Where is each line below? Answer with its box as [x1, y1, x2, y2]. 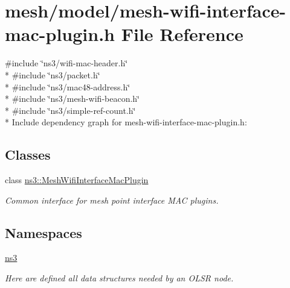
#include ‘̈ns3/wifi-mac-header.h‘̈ [5, 57, 128, 69]
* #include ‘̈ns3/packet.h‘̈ [5, 68, 100, 81]
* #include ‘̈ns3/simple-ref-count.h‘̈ [5, 104, 136, 116]
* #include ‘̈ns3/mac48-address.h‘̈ [5, 80, 130, 93]
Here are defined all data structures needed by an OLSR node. [5, 272, 234, 284]
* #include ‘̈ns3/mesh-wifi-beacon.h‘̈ [5, 92, 140, 105]
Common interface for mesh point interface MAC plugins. [5, 193, 219, 206]
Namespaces [5, 223, 82, 242]
